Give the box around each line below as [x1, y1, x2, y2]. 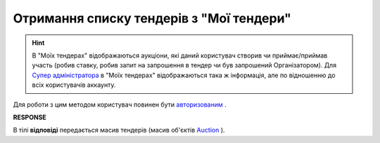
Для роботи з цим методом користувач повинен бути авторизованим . [13, 100, 227, 109]
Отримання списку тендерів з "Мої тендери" [13, 11, 291, 26]
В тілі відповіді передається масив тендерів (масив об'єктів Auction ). [13, 126, 225, 135]
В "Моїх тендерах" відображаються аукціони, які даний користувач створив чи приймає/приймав [32, 51, 328, 60]
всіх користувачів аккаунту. [32, 81, 116, 89]
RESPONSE [13, 113, 47, 121]
